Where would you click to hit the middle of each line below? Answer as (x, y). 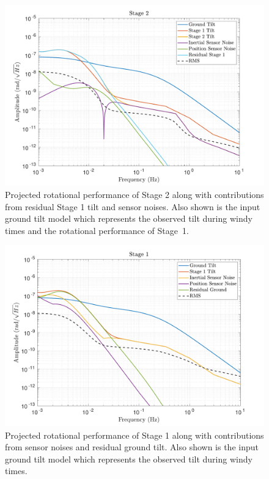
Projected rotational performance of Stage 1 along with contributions (134, 435)
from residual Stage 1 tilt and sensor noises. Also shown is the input (133, 206)
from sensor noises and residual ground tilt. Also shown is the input (132, 447)
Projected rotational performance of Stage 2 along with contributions (134, 195)
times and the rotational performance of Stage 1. (97, 230)
